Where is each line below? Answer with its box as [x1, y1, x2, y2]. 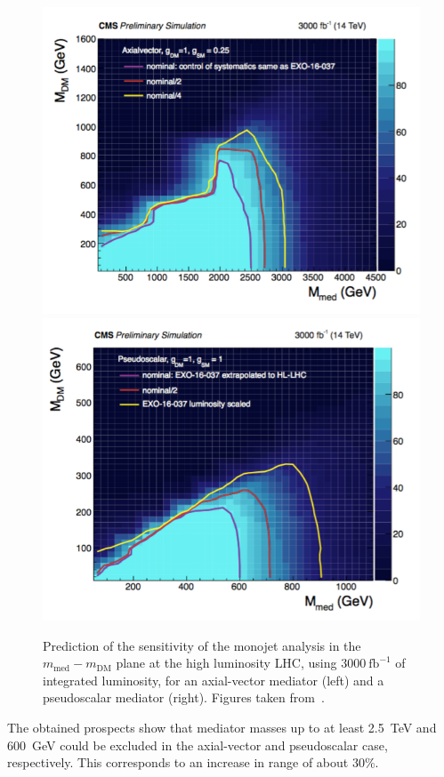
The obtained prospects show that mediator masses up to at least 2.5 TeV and [7, 717, 437, 736]
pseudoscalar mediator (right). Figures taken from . [43, 688, 325, 707]
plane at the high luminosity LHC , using [116, 653, 337, 672]
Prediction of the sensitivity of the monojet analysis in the [43, 636, 361, 654]
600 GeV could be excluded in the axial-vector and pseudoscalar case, [7, 735, 388, 754]
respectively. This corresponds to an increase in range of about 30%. [7, 753, 379, 772]
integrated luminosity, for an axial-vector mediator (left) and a [43, 670, 384, 689]
